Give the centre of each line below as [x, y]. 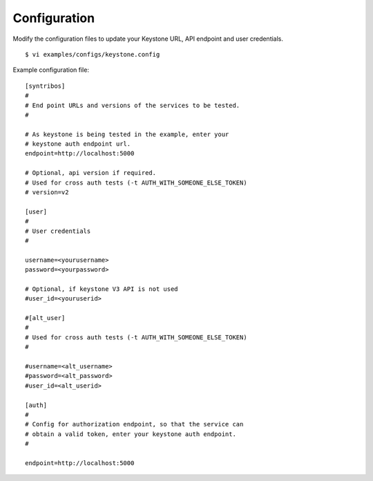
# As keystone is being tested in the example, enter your [127, 134]
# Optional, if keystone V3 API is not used [102, 289]
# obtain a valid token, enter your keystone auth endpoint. [131, 434]
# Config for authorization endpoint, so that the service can [134, 424]
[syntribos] [45, 86]
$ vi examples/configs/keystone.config [93, 54]
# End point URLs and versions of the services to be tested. [133, 105]
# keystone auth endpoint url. [78, 144]
